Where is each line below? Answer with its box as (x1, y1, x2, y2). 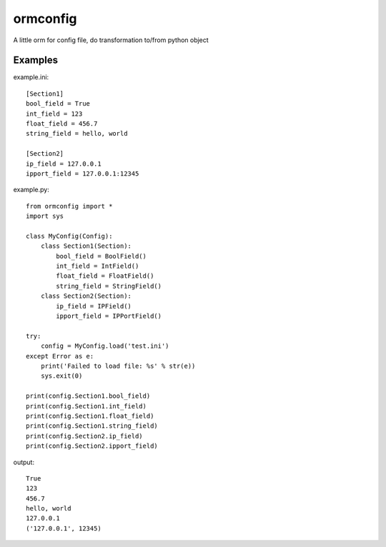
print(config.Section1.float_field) (26, 411, 154, 420)
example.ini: (13, 73, 49, 81)
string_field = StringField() (56, 282, 162, 290)
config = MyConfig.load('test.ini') (40, 342, 169, 350)
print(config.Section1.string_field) (26, 422, 159, 430)
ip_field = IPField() (56, 302, 132, 310)
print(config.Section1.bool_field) (26, 392, 151, 400)
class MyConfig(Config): (26, 232, 113, 240)
